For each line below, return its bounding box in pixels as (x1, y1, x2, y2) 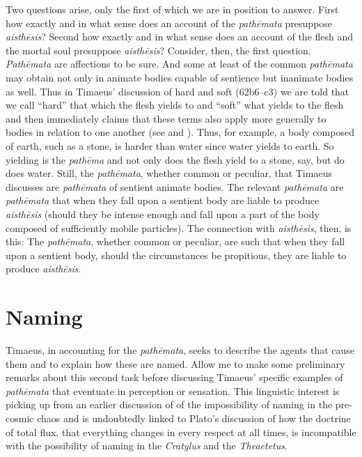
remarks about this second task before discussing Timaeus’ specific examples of (6, 370, 343, 385)
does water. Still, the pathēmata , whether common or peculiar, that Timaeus (6, 166, 332, 180)
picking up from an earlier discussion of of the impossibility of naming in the (6, 397, 333, 412)
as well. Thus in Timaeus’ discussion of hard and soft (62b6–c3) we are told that (6, 84, 349, 98)
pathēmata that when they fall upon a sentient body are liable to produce (6, 193, 320, 208)
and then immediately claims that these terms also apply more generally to (6, 111, 326, 125)
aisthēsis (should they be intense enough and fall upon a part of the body (6, 206, 320, 221)
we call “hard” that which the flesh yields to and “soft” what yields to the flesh (6, 98, 344, 112)
